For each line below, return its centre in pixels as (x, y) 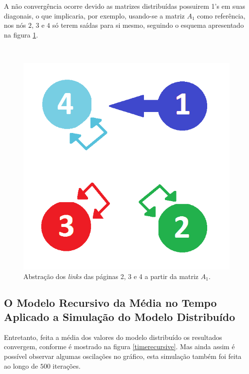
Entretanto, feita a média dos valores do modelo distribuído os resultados (113, 337)
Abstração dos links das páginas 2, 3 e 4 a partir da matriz (111, 276)
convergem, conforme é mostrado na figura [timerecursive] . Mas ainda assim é (119, 346)
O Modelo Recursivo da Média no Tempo (110, 302)
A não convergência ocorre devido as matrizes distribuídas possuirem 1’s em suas (124, 6)
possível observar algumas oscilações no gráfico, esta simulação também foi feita (123, 356)
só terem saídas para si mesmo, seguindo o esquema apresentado (148, 25)
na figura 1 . (21, 34)
